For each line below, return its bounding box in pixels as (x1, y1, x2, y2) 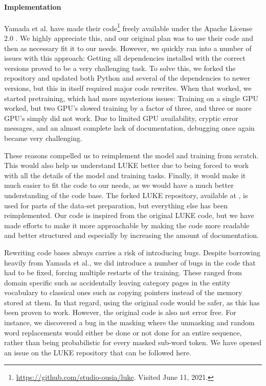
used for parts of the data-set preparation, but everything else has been (4, 200, 228, 210)
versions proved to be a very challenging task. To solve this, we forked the (4, 62, 236, 73)
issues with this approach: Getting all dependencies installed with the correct (4, 53, 246, 63)
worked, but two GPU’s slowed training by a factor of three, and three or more (4, 103, 252, 113)
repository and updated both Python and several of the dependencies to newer (4, 73, 251, 83)
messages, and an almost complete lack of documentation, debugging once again (4, 123, 255, 133)
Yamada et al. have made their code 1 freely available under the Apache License (4, 21, 253, 33)
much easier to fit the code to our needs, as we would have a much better (4, 180, 234, 190)
